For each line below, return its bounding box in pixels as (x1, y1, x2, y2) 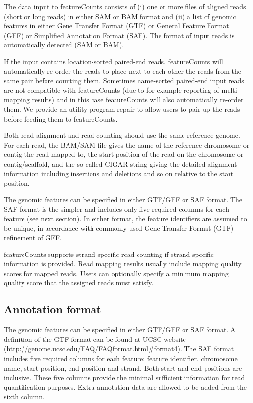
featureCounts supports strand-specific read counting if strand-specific (4, 249, 214, 259)
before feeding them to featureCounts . (4, 113, 118, 124)
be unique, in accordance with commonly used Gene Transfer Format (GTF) (4, 223, 234, 233)
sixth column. (4, 391, 45, 402)
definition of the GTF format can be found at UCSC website (4, 334, 186, 344)
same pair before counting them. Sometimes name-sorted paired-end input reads (4, 75, 244, 85)
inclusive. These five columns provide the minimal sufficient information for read (4, 372, 245, 382)
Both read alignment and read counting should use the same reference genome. (4, 130, 240, 140)
